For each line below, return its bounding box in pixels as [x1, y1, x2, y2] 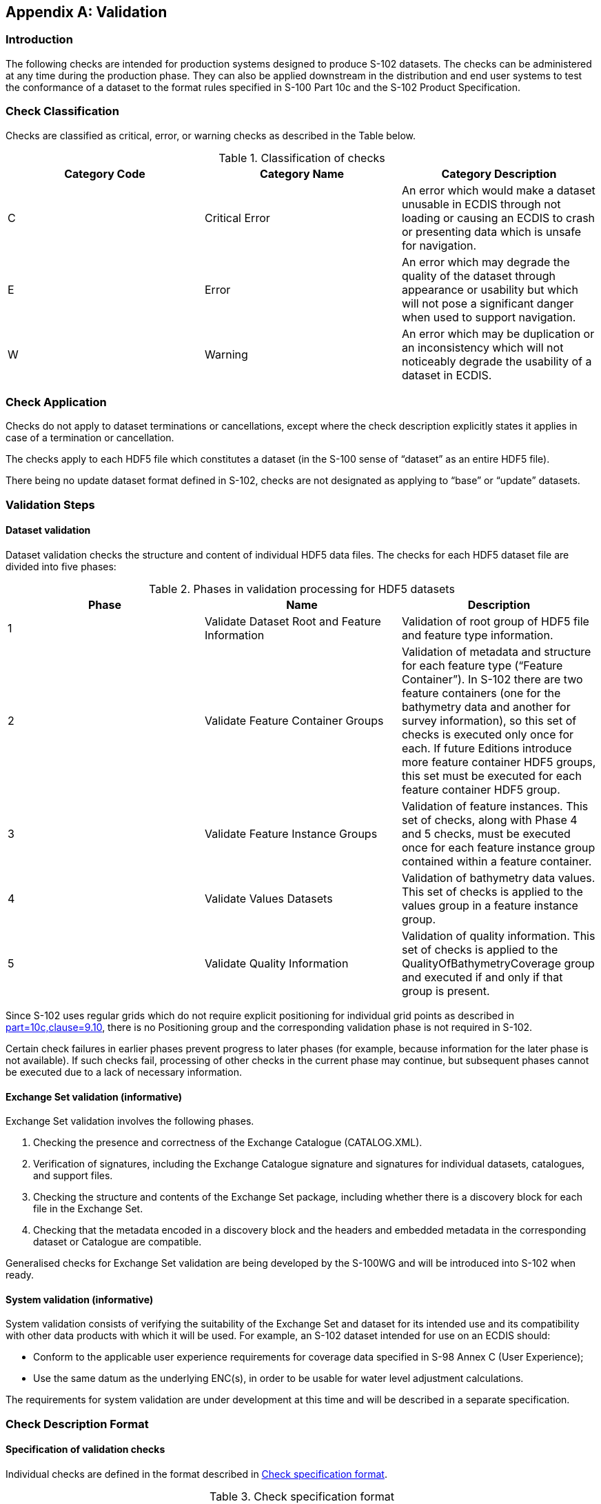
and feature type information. [401, 628, 553, 642]
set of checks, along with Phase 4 [401, 812, 578, 827]
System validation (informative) [6, 1293, 154, 1305]
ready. [6, 1269, 34, 1281]
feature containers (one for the [401, 685, 561, 700]
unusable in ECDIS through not [401, 197, 561, 211]
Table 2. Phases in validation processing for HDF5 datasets [149, 581, 455, 596]
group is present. [401, 983, 490, 998]
